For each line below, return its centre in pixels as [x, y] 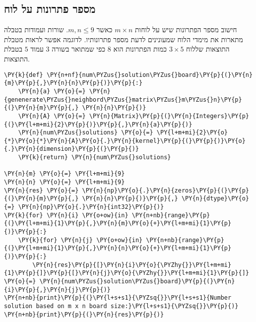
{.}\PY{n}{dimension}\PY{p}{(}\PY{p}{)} [72, 149]
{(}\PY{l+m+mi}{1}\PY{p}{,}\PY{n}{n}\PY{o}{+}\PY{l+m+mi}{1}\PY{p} [118, 248]
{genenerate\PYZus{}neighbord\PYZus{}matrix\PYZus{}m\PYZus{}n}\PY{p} [123, 99]
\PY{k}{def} [24, 75]
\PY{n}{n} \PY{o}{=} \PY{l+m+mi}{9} [64, 182]
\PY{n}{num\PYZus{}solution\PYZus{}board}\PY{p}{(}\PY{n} [137, 281]
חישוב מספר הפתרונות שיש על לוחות [186, 30]
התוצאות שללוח [208, 49]
